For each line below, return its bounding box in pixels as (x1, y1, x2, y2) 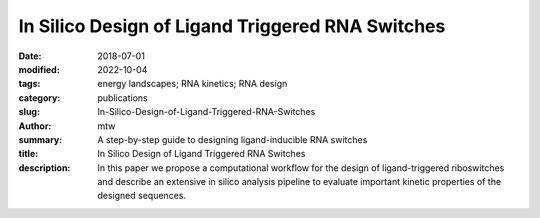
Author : (18, 120, 52, 132)
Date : (18, 50, 42, 62)
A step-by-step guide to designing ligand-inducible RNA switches (97, 133, 368, 145)
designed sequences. (97, 190, 187, 202)
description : (18, 161, 71, 174)
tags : (18, 78, 41, 90)
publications (97, 91, 149, 104)
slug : (18, 106, 40, 118)
